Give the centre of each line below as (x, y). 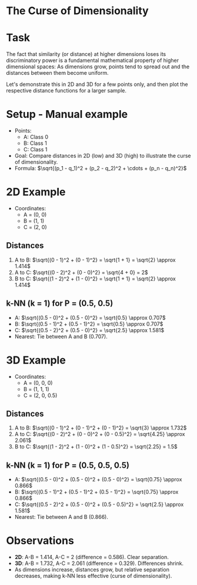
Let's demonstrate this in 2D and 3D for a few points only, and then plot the (97, 84)
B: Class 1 (35, 143)
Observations (40, 541)
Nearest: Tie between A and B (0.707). (61, 336)
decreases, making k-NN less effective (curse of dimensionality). (93, 576)
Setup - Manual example (67, 115)
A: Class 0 (36, 137)
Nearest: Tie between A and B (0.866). (61, 517)
